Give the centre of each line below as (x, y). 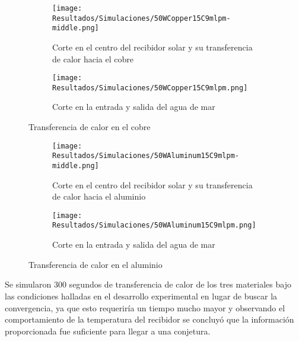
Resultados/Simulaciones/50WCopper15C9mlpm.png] (150, 88)
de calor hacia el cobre (93, 59)
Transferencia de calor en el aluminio (96, 264)
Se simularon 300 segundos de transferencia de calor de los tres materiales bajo (148, 284)
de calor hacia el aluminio (99, 196)
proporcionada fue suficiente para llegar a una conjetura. (108, 331)
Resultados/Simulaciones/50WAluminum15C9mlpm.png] (154, 225)
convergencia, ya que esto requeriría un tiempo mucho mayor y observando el (145, 307)
